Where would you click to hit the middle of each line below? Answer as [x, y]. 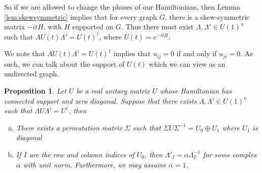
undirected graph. [32, 74]
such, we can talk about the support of [64, 63]
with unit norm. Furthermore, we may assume [95, 164]
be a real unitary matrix [113, 91]
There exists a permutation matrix [69, 127]
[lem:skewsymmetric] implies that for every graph [81, 16]
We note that [25, 53]
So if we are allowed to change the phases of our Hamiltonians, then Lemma [122, 7]
